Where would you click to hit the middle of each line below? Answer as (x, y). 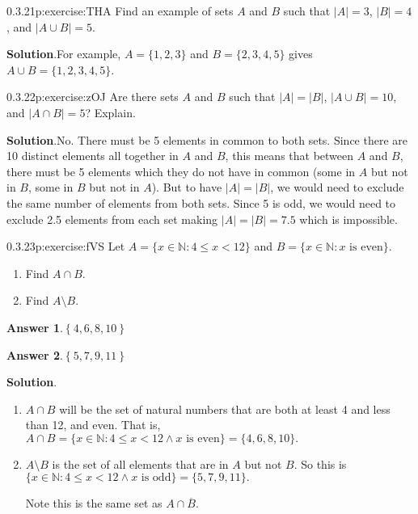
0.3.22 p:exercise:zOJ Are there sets (93, 97)
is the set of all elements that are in (140, 463)
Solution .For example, (64, 54)
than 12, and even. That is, (93, 425)
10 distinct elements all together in (93, 156)
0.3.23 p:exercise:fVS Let (66, 246)
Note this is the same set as (94, 503)
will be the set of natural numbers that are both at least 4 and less (225, 409)
